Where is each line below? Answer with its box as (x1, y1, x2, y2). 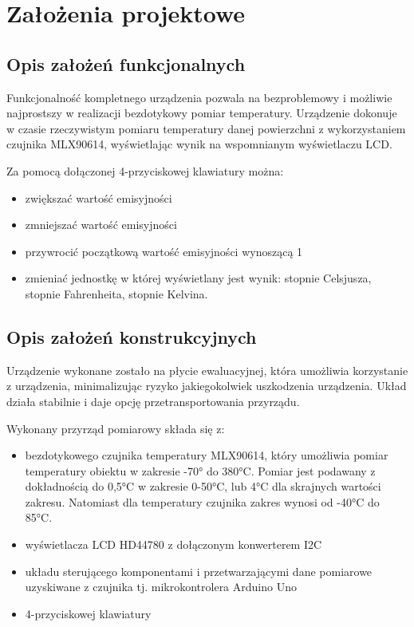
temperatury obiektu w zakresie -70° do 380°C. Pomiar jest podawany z (25, 462, 376, 479)
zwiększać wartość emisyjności (25, 189, 172, 206)
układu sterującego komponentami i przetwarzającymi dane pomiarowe (25, 562, 373, 579)
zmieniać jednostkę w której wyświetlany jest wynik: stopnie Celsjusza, (25, 270, 372, 286)
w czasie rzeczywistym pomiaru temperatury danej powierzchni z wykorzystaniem (6, 120, 406, 136)
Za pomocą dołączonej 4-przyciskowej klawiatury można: (6, 162, 284, 179)
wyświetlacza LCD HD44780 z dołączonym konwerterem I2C (25, 536, 322, 553)
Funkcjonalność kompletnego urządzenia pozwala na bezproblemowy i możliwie (6, 89, 392, 105)
